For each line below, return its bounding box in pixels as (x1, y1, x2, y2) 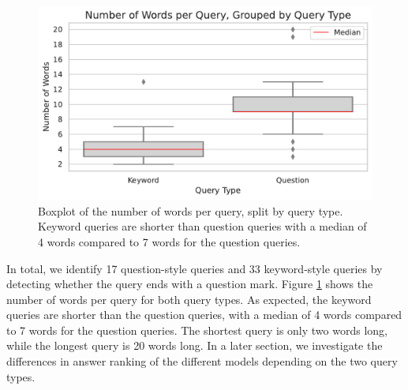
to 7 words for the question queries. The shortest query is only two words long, (6, 321, 387, 338)
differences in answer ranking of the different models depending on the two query (6, 353, 398, 369)
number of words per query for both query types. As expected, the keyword (6, 291, 372, 307)
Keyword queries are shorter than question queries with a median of (38, 218, 367, 234)
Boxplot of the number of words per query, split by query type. (38, 202, 343, 219)
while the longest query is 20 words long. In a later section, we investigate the (6, 337, 383, 354)
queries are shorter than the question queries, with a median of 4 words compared (6, 306, 402, 323)
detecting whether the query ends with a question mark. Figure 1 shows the (6, 276, 373, 292)
